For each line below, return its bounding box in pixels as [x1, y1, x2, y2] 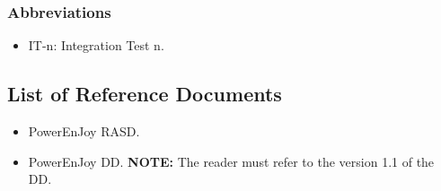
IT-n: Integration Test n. [28, 36, 164, 55]
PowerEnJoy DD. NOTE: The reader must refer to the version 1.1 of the [28, 152, 435, 170]
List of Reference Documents [7, 80, 282, 108]
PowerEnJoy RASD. [28, 122, 140, 141]
